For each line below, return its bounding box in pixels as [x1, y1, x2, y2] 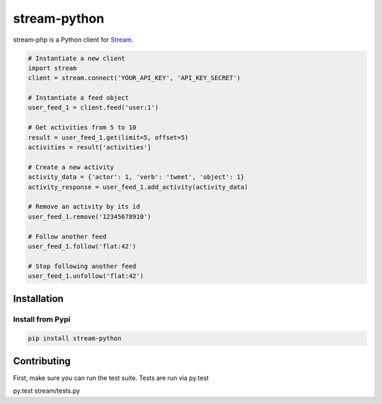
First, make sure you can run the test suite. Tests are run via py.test [13, 374, 209, 382]
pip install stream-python [28, 335, 122, 342]
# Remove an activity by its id [28, 202, 141, 211]
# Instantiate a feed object [28, 94, 129, 102]
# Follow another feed [28, 232, 107, 241]
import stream [28, 64, 77, 72]
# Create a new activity [28, 163, 115, 171]
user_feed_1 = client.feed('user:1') [28, 103, 159, 112]
